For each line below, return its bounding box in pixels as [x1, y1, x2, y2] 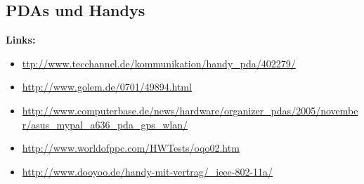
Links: [6, 32, 36, 47]
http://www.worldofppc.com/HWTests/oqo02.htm [22, 140, 240, 155]
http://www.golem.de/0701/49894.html [22, 79, 192, 94]
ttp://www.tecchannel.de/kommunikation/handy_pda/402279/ [22, 55, 296, 70]
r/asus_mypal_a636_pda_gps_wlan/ [22, 117, 188, 131]
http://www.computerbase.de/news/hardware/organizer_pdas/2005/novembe [22, 103, 358, 117]
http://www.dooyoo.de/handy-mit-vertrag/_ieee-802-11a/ [22, 164, 273, 178]
